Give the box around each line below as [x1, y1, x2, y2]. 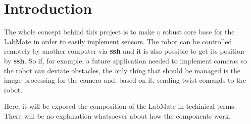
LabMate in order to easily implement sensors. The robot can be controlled [4, 36, 232, 46]
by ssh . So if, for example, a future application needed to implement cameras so [4, 55, 247, 65]
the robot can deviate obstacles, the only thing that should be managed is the [4, 65, 241, 75]
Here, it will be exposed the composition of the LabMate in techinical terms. [4, 101, 236, 111]
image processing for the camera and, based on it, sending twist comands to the [4, 75, 246, 85]
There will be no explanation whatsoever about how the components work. [4, 110, 231, 121]
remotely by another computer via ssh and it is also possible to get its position [4, 46, 245, 56]
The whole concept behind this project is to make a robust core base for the [4, 27, 235, 37]
